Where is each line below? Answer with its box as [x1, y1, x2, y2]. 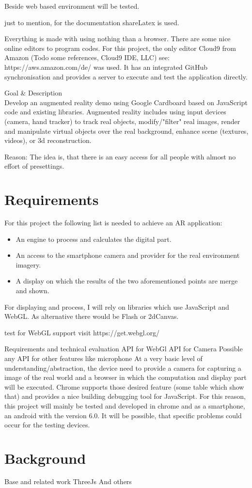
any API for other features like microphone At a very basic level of [4, 353, 203, 363]
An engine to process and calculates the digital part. [16, 234, 172, 244]
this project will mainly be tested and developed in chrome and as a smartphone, [4, 400, 245, 410]
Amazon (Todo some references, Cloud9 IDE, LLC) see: [4, 52, 170, 63]
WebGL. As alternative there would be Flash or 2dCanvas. [4, 311, 179, 321]
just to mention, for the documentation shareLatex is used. [4, 17, 179, 27]
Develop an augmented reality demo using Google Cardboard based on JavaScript [4, 97, 248, 107]
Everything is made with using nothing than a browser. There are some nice [4, 33, 231, 44]
